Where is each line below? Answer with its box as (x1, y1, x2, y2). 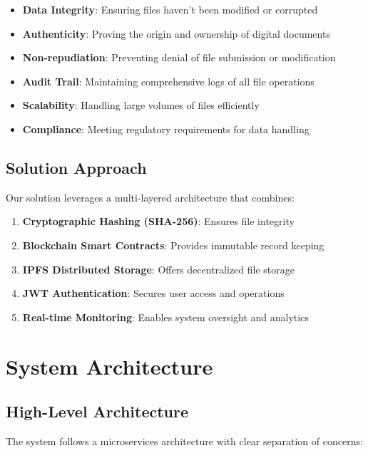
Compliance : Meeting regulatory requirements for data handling (22, 121, 310, 136)
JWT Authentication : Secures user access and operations (22, 286, 285, 301)
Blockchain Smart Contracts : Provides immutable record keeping (22, 237, 324, 252)
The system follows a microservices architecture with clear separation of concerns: (6, 433, 363, 448)
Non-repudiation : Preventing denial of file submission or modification (22, 50, 336, 65)
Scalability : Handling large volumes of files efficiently (22, 98, 260, 113)
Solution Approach (6, 156, 147, 178)
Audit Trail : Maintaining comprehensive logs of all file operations (22, 73, 315, 88)
